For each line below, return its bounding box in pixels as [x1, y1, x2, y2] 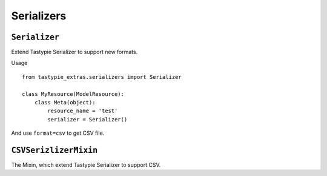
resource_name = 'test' [47, 107, 118, 115]
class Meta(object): [34, 99, 96, 106]
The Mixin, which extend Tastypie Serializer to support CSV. [11, 161, 161, 169]
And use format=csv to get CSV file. [11, 129, 105, 137]
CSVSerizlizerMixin [11, 146, 98, 155]
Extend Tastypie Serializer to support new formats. [11, 49, 138, 56]
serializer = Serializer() [47, 116, 128, 123]
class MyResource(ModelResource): [22, 90, 124, 97]
